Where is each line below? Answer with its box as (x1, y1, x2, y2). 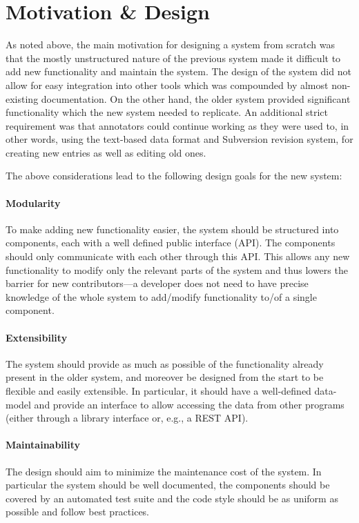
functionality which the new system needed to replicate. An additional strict (6, 105, 328, 119)
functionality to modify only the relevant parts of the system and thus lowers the (6, 262, 348, 277)
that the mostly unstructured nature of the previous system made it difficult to (6, 50, 341, 65)
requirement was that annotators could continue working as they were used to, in (6, 118, 349, 132)
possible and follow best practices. (6, 504, 150, 519)
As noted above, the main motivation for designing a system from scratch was (6, 37, 335, 52)
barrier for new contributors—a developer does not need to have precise (6, 276, 309, 290)
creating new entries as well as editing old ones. (6, 145, 206, 159)
